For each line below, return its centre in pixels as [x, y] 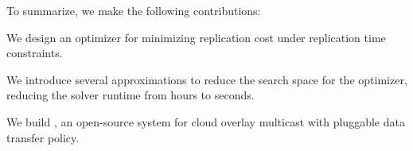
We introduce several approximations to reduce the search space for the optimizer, [207, 79]
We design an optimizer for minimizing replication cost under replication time [196, 37]
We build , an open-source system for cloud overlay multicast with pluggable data [206, 121]
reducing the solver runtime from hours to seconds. [131, 95]
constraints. [35, 53]
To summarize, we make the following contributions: [134, 10]
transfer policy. [43, 137]
